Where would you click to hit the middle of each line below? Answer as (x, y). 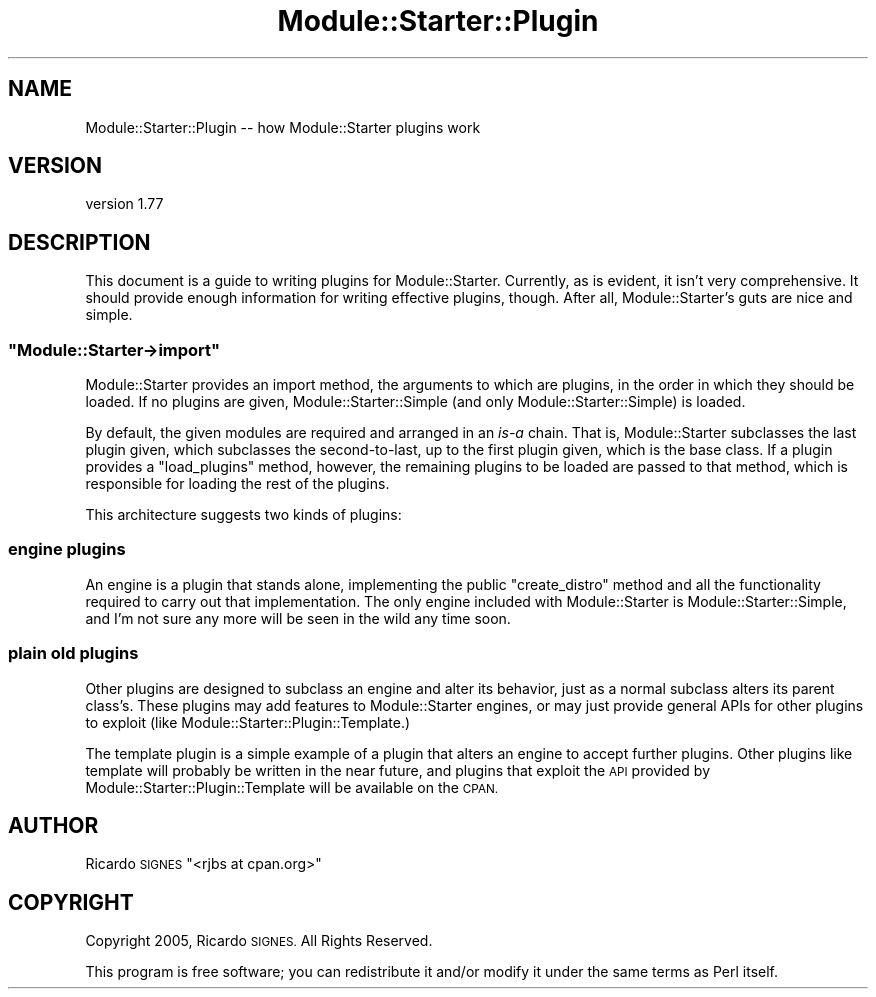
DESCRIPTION (79, 242)
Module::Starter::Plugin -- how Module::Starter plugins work (283, 127)
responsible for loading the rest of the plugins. (237, 484)
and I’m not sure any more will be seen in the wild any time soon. (298, 618)
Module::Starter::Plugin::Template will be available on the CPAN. (292, 787)
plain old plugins (73, 653)
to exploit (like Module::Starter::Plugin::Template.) (248, 722)
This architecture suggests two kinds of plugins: (243, 515)
